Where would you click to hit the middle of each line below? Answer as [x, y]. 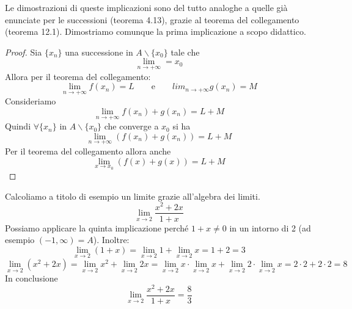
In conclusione [31, 278]
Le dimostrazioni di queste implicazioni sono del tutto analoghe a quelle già [146, 7]
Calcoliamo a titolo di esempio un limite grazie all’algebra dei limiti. [133, 196]
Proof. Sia [24, 52]
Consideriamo [31, 101]
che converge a [131, 126]
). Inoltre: [111, 240]
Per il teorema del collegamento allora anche [88, 151]
